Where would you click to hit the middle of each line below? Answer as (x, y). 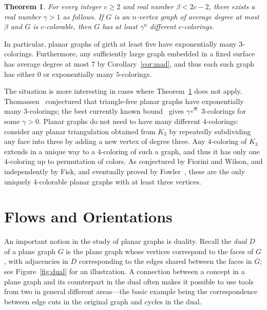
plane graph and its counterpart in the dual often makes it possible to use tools (129, 281)
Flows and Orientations (88, 216)
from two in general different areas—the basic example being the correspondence (131, 291)
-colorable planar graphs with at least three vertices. (119, 181)
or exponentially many (79, 74)
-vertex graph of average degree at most (198, 16)
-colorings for (225, 111)
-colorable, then (68, 26)
